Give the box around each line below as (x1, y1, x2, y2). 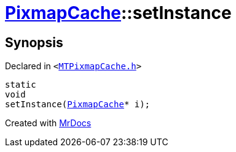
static (5, 80, 36, 90)
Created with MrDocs (5, 118, 92, 129)
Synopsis (5, 34, 63, 50)
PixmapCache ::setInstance (5, 2, 232, 23)
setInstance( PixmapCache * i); (5, 99, 151, 110)
